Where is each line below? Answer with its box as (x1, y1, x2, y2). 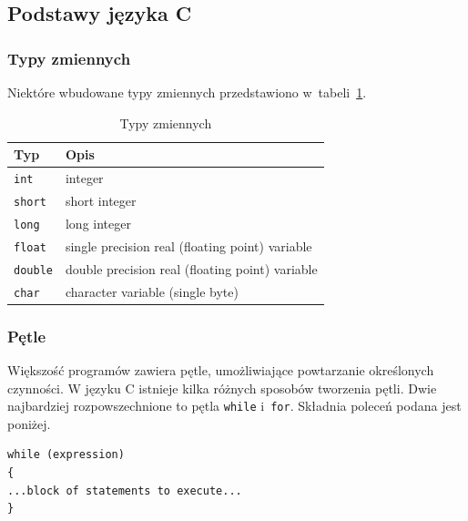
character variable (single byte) (65, 281, 239, 301)
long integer (65, 213, 131, 232)
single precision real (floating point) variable (65, 236, 312, 255)
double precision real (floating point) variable (65, 259, 318, 278)
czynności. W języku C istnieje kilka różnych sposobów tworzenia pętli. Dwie (7, 378, 437, 397)
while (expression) (7, 448, 125, 462)
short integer (65, 190, 137, 209)
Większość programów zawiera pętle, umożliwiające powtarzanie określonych (7, 360, 434, 379)
